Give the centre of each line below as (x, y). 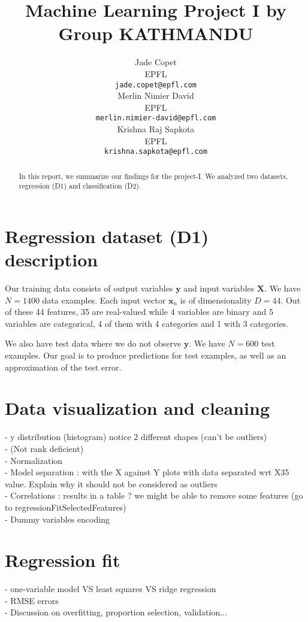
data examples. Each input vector (104, 300)
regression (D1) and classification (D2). (80, 186)
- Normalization (34, 460)
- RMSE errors (32, 600)
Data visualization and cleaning (138, 408)
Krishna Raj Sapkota (156, 129)
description (52, 260)
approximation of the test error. (63, 367)
